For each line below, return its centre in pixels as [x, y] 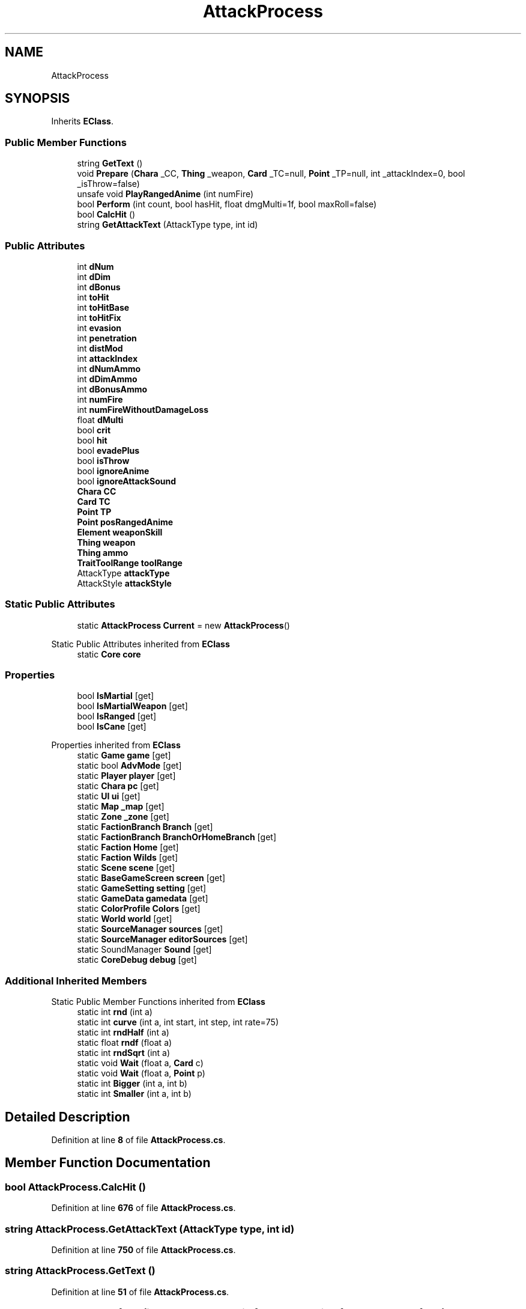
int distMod [100, 348]
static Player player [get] [126, 776]
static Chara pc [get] [118, 786]
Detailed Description [68, 1117]
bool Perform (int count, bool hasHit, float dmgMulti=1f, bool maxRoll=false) [227, 204]
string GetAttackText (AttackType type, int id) [168, 225]
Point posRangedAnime [125, 522]
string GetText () [110, 163]
